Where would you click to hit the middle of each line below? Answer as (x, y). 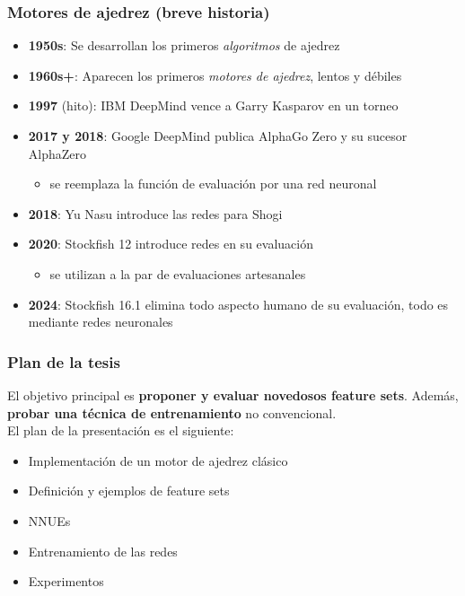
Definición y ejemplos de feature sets (129, 491)
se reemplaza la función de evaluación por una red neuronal (213, 184)
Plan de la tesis (64, 361)
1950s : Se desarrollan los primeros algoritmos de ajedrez (184, 45)
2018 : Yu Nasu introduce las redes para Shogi (155, 213)
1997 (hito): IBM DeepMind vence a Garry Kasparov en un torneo (213, 105)
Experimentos (66, 581)
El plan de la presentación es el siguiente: (121, 430)
